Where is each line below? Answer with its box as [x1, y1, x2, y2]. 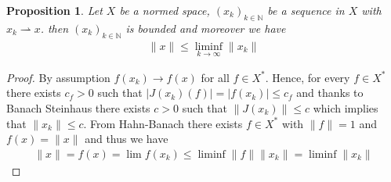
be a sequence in [267, 2, 345, 18]
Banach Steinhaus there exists [6, 100, 150, 116]
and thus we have [85, 130, 168, 147]
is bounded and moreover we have [125, 20, 286, 36]
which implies [313, 100, 378, 116]
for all [201, 69, 230, 85]
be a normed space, [119, 2, 210, 18]
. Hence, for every [265, 69, 350, 85]
